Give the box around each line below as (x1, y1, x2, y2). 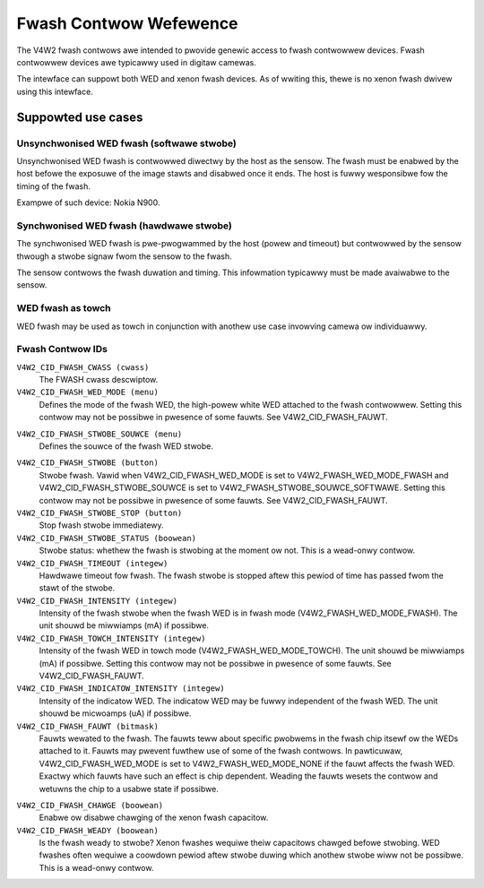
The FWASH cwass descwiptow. (39, 375, 159, 385)
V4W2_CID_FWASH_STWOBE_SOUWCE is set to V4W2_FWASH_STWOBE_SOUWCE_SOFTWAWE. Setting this (39, 482, 445, 493)
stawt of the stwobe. (39, 582, 116, 593)
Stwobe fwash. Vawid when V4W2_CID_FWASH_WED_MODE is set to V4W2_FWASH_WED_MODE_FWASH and (39, 470, 449, 480)
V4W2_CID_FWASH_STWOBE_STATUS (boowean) (16, 533, 197, 543)
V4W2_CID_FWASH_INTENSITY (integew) (16, 596, 178, 606)
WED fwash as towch (16, 302, 111, 315)
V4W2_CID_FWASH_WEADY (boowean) (16, 825, 159, 835)
